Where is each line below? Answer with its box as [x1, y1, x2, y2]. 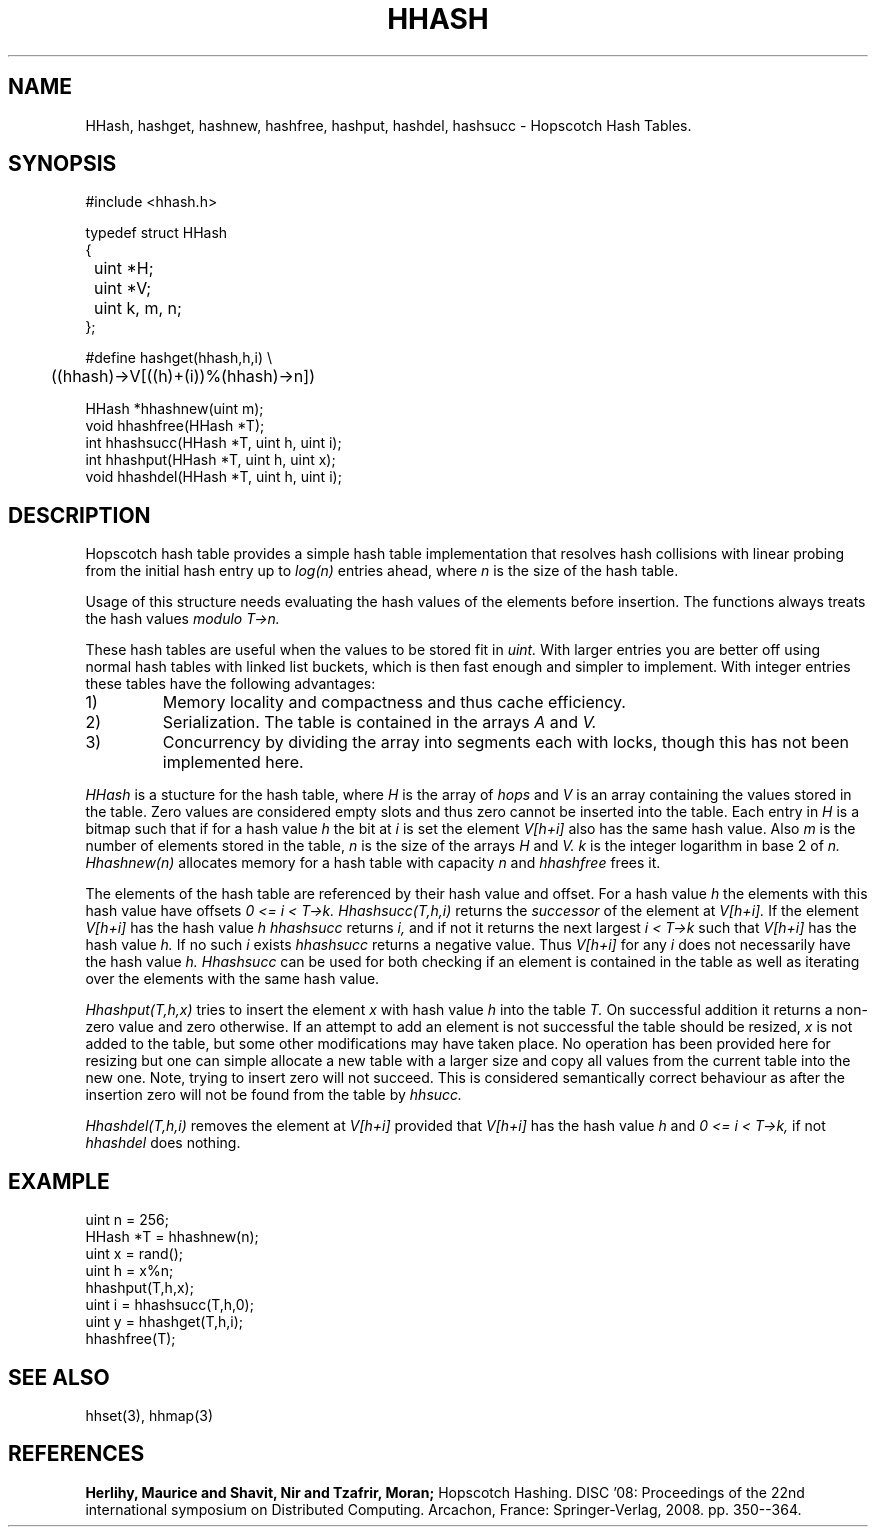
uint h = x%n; [85, 1262, 174, 1280]
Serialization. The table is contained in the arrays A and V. [162, 712, 597, 733]
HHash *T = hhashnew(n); [85, 1228, 259, 1246]
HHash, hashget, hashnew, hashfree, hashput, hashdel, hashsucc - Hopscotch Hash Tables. [85, 116, 692, 134]
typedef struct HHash [85, 224, 228, 242]
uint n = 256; [85, 1211, 170, 1229]
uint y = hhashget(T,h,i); [85, 1313, 244, 1331]
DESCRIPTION [8, 502, 151, 528]
